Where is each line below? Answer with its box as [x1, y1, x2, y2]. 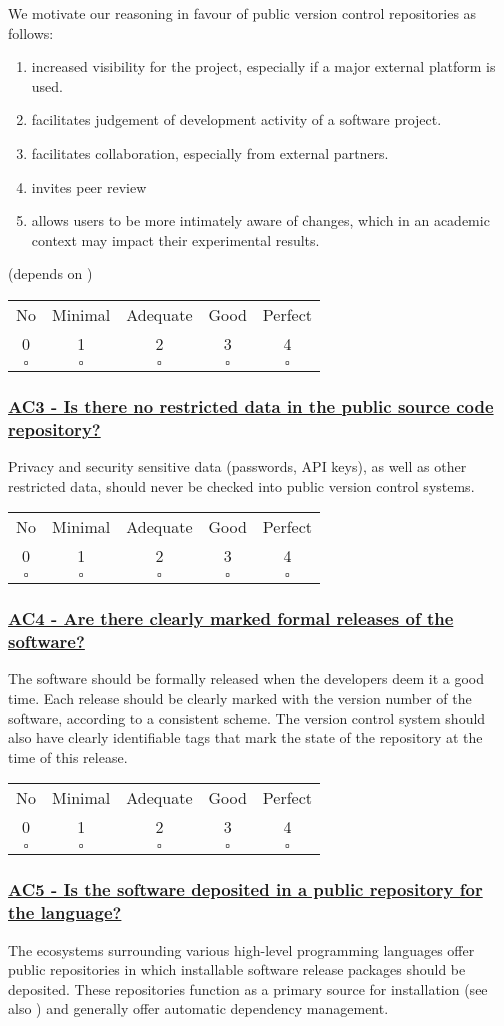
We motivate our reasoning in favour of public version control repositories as [8, 3, 477, 23]
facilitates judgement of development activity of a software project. [31, 109, 442, 130]
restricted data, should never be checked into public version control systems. [8, 475, 475, 496]
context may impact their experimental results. [31, 229, 320, 250]
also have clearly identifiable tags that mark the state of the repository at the [8, 727, 483, 748]
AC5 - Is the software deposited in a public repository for [8, 877, 483, 902]
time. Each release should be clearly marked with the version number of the [8, 688, 472, 708]
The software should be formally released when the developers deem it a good [8, 668, 485, 689]
